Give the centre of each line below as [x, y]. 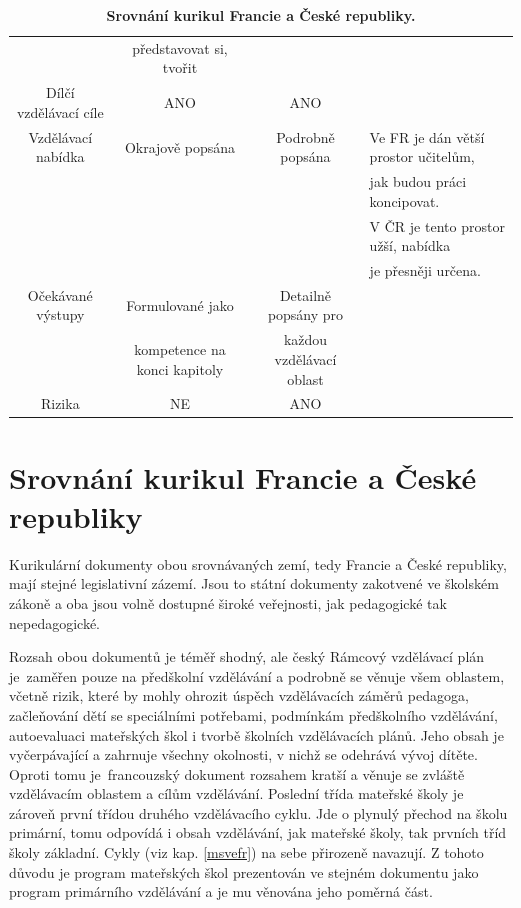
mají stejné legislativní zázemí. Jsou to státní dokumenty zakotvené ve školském [254, 583]
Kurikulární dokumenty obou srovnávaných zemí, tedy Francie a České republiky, [258, 563]
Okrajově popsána [180, 146]
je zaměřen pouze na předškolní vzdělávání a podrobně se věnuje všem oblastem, [257, 675]
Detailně [305, 294]
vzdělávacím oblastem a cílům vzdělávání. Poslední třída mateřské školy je [236, 793]
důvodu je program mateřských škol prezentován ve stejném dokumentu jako [244, 871]
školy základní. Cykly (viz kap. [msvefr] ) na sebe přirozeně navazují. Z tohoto [246, 852]
